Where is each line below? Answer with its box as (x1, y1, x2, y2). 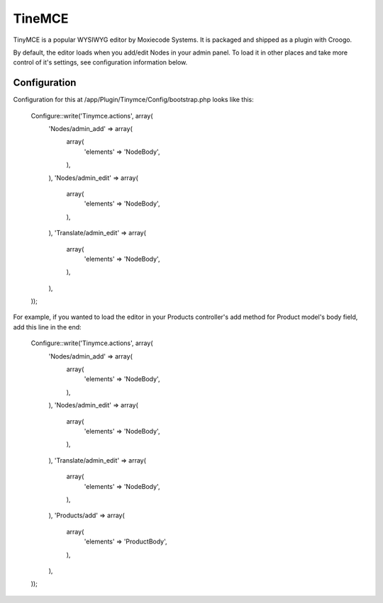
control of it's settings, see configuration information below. (13, 58, 188, 67)
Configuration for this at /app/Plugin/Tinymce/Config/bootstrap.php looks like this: (13, 96, 255, 104)
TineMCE (13, 11, 69, 26)
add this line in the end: (13, 322, 82, 331)
